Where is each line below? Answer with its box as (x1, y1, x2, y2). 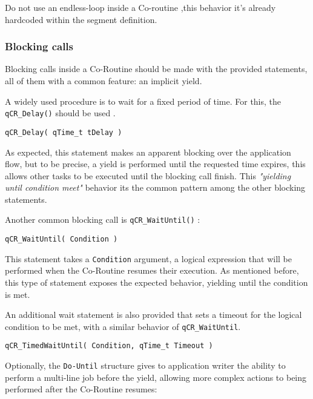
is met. (5, 288, 30, 300)
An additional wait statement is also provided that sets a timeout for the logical (5, 308, 302, 321)
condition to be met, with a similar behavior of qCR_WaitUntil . (5, 320, 241, 332)
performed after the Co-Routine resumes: (5, 383, 157, 395)
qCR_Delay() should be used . (5, 107, 116, 119)
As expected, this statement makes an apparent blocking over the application (5, 145, 291, 158)
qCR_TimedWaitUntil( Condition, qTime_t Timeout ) (5, 341, 213, 351)
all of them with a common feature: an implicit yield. (5, 74, 202, 87)
